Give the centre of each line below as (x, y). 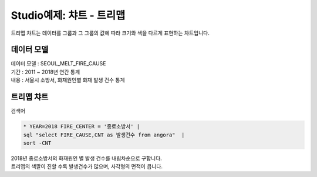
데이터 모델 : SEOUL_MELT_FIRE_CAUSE (58, 64)
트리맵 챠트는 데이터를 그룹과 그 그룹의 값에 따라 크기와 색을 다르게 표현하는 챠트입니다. (110, 33)
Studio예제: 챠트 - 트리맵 (68, 15)
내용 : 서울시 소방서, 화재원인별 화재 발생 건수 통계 (68, 80)
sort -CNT (37, 143)
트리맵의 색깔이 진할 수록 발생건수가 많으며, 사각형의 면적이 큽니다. (87, 166)
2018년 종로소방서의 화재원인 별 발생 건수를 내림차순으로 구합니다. (87, 158)
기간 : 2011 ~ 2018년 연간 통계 (45, 72)
